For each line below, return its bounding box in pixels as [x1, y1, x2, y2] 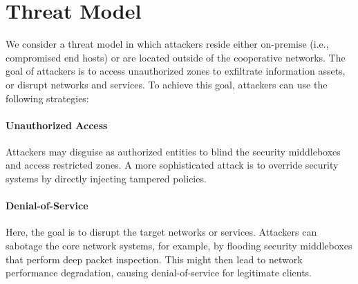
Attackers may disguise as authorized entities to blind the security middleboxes [6, 144, 341, 158]
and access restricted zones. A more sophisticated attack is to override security [6, 158, 339, 172]
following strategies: [6, 91, 89, 105]
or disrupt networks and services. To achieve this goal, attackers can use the [6, 77, 328, 91]
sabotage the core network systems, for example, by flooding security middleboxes [6, 238, 352, 253]
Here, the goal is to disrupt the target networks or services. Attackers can [6, 225, 317, 239]
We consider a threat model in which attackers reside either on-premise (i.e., [6, 37, 329, 51]
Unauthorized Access [6, 117, 108, 132]
